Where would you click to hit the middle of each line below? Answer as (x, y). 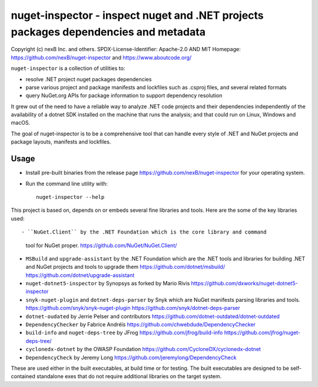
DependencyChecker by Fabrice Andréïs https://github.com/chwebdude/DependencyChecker (141, 325)
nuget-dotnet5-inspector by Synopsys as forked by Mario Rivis (108, 283)
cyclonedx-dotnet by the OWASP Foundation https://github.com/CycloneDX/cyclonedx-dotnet (143, 349)
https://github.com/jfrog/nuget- (262, 333)
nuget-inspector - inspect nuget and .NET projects (138, 15)
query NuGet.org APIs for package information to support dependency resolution (124, 96)
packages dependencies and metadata (108, 32)
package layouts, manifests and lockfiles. (61, 142)
